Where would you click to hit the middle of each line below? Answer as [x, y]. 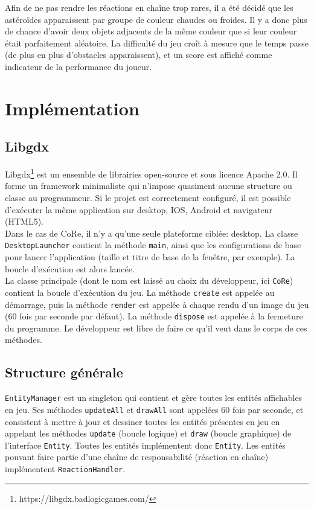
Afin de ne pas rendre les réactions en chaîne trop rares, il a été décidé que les [149, 7]
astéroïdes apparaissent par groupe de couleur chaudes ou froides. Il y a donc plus [156, 19]
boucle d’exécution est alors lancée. [70, 268]
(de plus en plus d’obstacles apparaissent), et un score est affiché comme [139, 55]
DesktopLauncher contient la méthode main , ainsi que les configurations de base [153, 245]
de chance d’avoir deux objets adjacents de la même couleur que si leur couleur [151, 31]
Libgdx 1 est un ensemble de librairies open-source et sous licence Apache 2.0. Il [151, 173]
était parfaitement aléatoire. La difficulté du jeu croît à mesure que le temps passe [157, 43]
